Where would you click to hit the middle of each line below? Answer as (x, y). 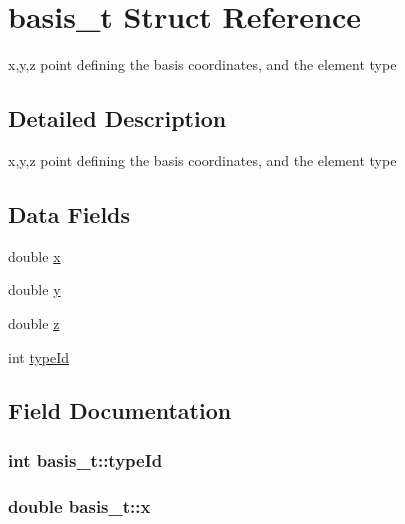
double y (34, 289)
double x (34, 255)
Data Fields (69, 213)
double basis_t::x (79, 505)
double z (34, 322)
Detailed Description (117, 118)
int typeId (39, 356)
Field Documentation (120, 410)
